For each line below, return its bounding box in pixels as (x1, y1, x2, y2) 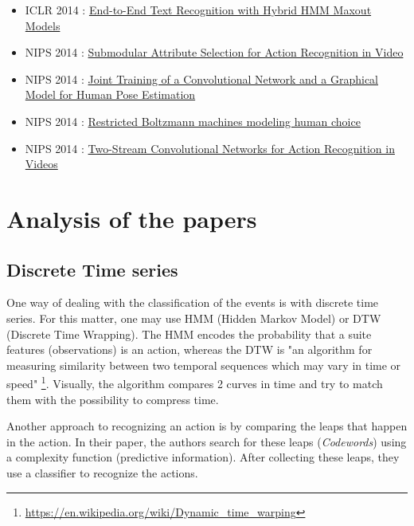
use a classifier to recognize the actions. (6, 464, 198, 481)
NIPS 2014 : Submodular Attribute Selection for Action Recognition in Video (25, 44, 404, 61)
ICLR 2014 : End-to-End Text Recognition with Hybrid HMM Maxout (25, 2, 372, 18)
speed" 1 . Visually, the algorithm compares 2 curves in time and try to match (6, 373, 383, 391)
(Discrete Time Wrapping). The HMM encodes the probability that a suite (6, 325, 372, 342)
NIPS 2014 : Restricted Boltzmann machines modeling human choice (25, 112, 361, 129)
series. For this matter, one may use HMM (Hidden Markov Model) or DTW (6, 309, 381, 326)
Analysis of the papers (6, 202, 257, 234)
